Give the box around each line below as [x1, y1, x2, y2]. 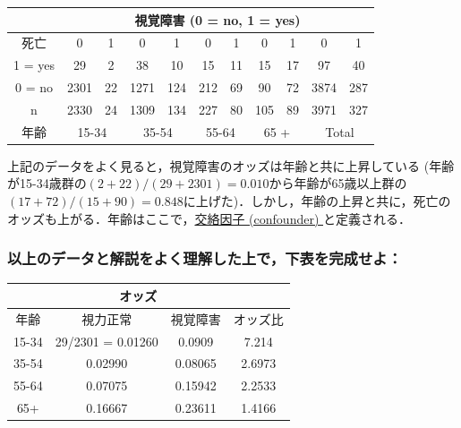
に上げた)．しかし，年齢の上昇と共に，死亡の [183, 192, 451, 210]
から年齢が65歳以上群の [269, 174, 407, 193]
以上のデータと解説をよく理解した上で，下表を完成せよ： [7, 247, 403, 270]
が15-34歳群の [7, 174, 87, 193]
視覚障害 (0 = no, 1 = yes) [134, 10, 301, 29]
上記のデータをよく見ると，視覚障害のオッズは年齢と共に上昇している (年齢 [7, 156, 455, 175]
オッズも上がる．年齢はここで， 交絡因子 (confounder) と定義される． [7, 209, 412, 227]
